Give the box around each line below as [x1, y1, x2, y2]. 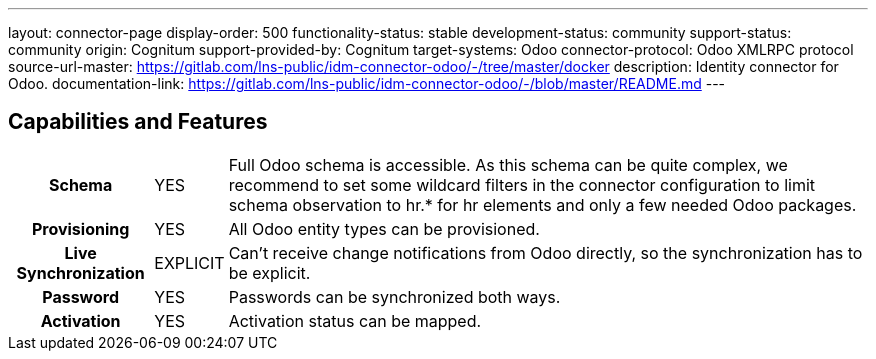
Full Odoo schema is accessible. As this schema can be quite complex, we [228, 154, 788, 175]
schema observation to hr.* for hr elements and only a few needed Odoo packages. [228, 194, 857, 215]
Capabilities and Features [8, 109, 268, 135]
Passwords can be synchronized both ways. [228, 286, 561, 307]
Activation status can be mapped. [228, 310, 482, 331]
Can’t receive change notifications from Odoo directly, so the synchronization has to [228, 242, 863, 263]
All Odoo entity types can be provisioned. [228, 218, 540, 239]
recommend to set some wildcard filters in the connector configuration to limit [228, 174, 816, 195]
